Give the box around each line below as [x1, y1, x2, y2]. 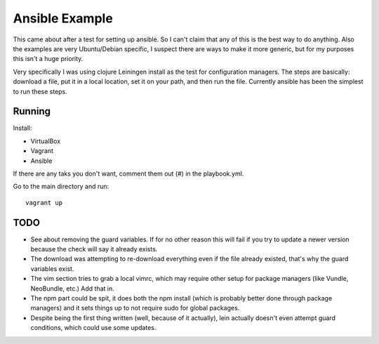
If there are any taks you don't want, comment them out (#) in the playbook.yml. [13, 169, 244, 178]
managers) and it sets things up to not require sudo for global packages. [30, 304, 240, 312]
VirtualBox [30, 137, 61, 145]
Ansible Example [13, 11, 114, 26]
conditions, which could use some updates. [30, 324, 157, 332]
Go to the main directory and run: [13, 183, 109, 191]
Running [13, 105, 51, 117]
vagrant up [25, 199, 63, 206]
